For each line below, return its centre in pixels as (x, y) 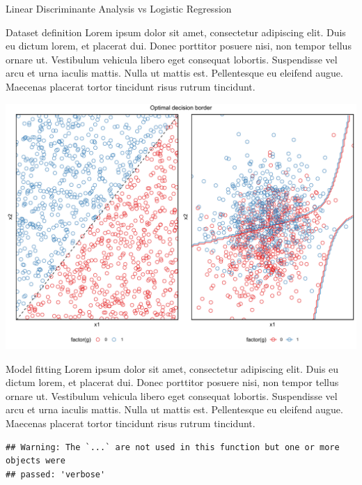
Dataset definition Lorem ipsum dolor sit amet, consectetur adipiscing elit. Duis (176, 32)
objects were (36, 461)
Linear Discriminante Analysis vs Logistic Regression (119, 8)
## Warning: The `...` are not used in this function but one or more (173, 447)
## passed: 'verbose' (56, 474)
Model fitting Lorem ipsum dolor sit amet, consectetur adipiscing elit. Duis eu (172, 368)
